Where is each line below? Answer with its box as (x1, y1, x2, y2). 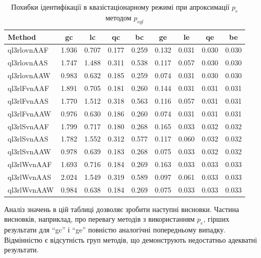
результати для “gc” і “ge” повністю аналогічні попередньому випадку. (4, 224, 226, 235)
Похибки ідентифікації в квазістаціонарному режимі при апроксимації (11, 2, 230, 12)
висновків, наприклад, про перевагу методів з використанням (4, 214, 195, 224)
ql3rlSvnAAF (8, 121, 49, 131)
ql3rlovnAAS (8, 57, 48, 68)
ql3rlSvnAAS (8, 133, 49, 144)
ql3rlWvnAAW (8, 184, 54, 195)
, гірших (203, 214, 229, 224)
